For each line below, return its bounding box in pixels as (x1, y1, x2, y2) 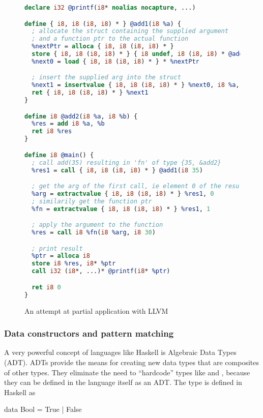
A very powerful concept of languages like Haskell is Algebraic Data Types (4, 347, 237, 357)
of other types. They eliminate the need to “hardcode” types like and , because (4, 367, 250, 377)
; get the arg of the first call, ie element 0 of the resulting (32, 183, 258, 190)
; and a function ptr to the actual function (32, 35, 189, 43)
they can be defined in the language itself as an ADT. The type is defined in (4, 377, 242, 387)
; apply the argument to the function (32, 221, 163, 229)
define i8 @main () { (24, 151, 94, 159)
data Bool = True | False (4, 404, 82, 414)
